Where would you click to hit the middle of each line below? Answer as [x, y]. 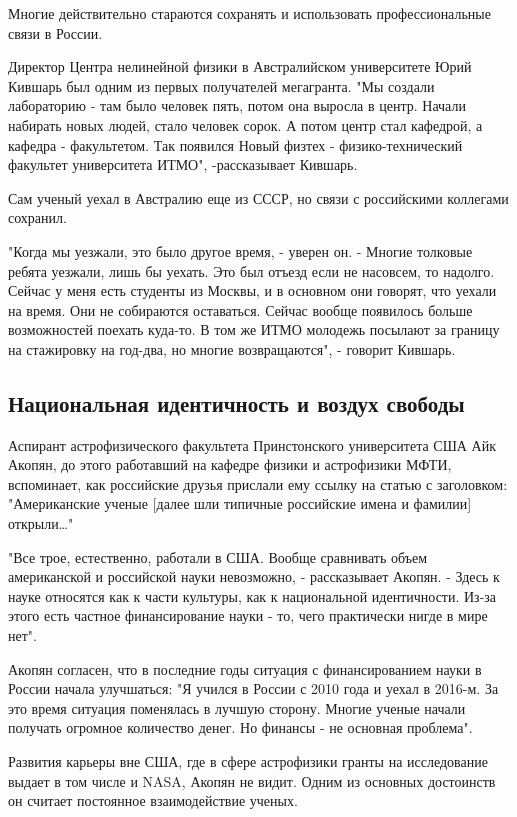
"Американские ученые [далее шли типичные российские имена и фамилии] [240, 503]
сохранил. [37, 217]
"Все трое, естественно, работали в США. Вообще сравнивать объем [218, 556]
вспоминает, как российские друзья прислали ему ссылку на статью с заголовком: [258, 483]
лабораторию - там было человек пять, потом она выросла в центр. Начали [237, 105]
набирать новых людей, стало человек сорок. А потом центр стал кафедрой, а [245, 124]
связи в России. [55, 32]
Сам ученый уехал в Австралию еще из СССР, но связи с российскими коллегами [258, 197]
